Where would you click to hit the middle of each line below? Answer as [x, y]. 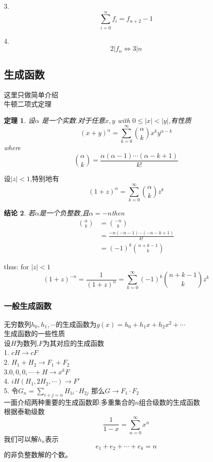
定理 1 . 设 [19, 120]
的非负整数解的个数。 [38, 454]
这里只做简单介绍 [31, 94]
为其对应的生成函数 [74, 343]
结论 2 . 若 [19, 213]
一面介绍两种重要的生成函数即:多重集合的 [69, 402]
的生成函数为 [76, 324]
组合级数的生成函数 [170, 402]
